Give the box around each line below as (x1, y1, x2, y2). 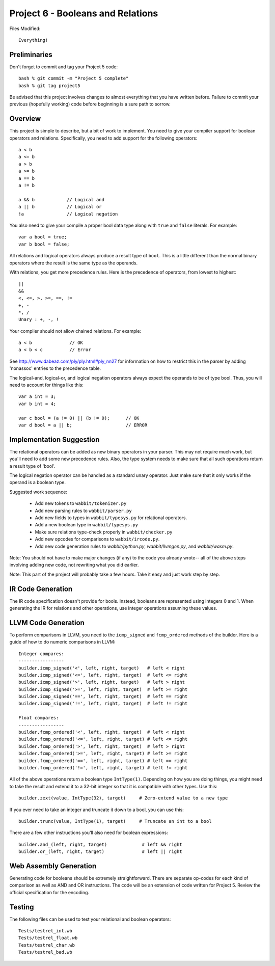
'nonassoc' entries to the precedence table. (9, 365, 101, 371)
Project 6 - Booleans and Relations (9, 8, 158, 19)
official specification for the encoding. (9, 889, 89, 895)
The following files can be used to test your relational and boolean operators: (9, 916, 171, 922)
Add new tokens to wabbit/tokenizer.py (35, 500, 127, 506)
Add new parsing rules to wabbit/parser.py (35, 507, 132, 514)
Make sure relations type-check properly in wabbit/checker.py (35, 529, 173, 535)
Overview (9, 115, 41, 123)
